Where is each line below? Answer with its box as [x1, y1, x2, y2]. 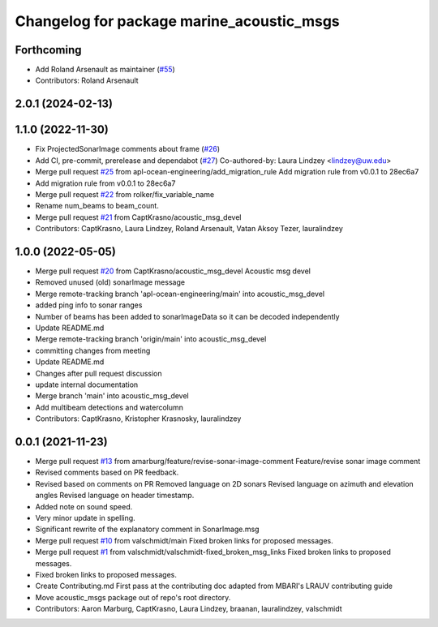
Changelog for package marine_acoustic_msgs [15, 12, 340, 30]
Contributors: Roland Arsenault [35, 75, 139, 85]
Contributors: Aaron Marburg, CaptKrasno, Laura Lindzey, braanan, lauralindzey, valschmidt [35, 604, 342, 614]
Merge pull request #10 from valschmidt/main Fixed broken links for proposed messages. [35, 535, 334, 545]
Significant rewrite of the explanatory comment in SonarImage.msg [35, 524, 260, 535]
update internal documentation [35, 380, 139, 389]
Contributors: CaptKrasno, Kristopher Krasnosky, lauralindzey [35, 414, 242, 423]
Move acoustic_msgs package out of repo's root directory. [35, 592, 231, 602]
